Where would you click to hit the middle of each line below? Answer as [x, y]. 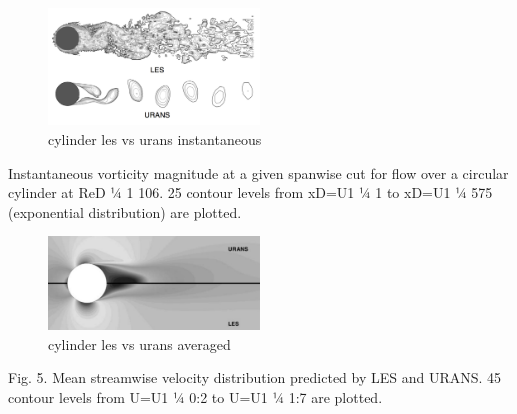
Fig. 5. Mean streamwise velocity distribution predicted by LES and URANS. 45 [255, 377]
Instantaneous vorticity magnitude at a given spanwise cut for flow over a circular [258, 172]
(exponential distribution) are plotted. [125, 211]
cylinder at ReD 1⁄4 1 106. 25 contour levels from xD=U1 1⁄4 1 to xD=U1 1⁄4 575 [250, 192]
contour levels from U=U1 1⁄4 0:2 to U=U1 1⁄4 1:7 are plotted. [195, 396]
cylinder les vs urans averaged [139, 343]
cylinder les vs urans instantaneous [155, 138]
